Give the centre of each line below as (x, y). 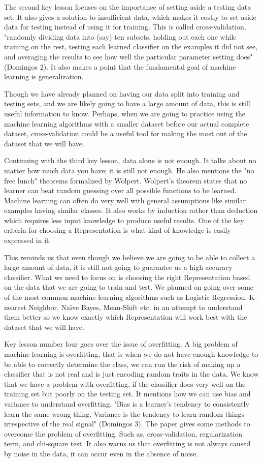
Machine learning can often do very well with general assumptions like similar (125, 200)
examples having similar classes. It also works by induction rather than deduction (131, 210)
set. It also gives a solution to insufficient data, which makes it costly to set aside (130, 17)
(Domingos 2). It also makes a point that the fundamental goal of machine (120, 66)
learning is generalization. (44, 76)
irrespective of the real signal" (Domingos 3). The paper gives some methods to (127, 424)
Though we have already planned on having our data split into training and (122, 93)
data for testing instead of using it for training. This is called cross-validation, (125, 27)
